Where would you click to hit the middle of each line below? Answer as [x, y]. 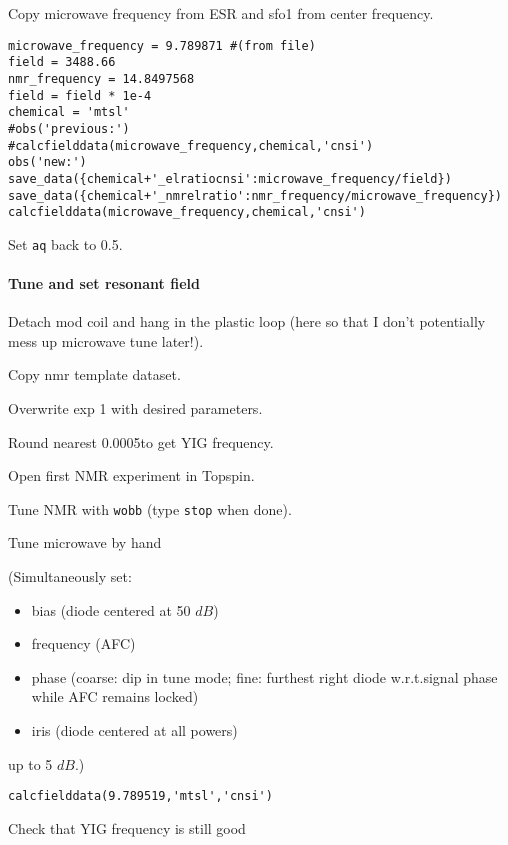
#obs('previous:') [69, 128]
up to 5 [30, 763]
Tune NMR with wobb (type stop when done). [150, 508]
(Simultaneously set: [70, 576]
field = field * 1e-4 [80, 95]
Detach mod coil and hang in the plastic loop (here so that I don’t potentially [247, 321]
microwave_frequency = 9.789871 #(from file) [162, 45]
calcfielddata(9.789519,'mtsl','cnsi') [140, 796]
